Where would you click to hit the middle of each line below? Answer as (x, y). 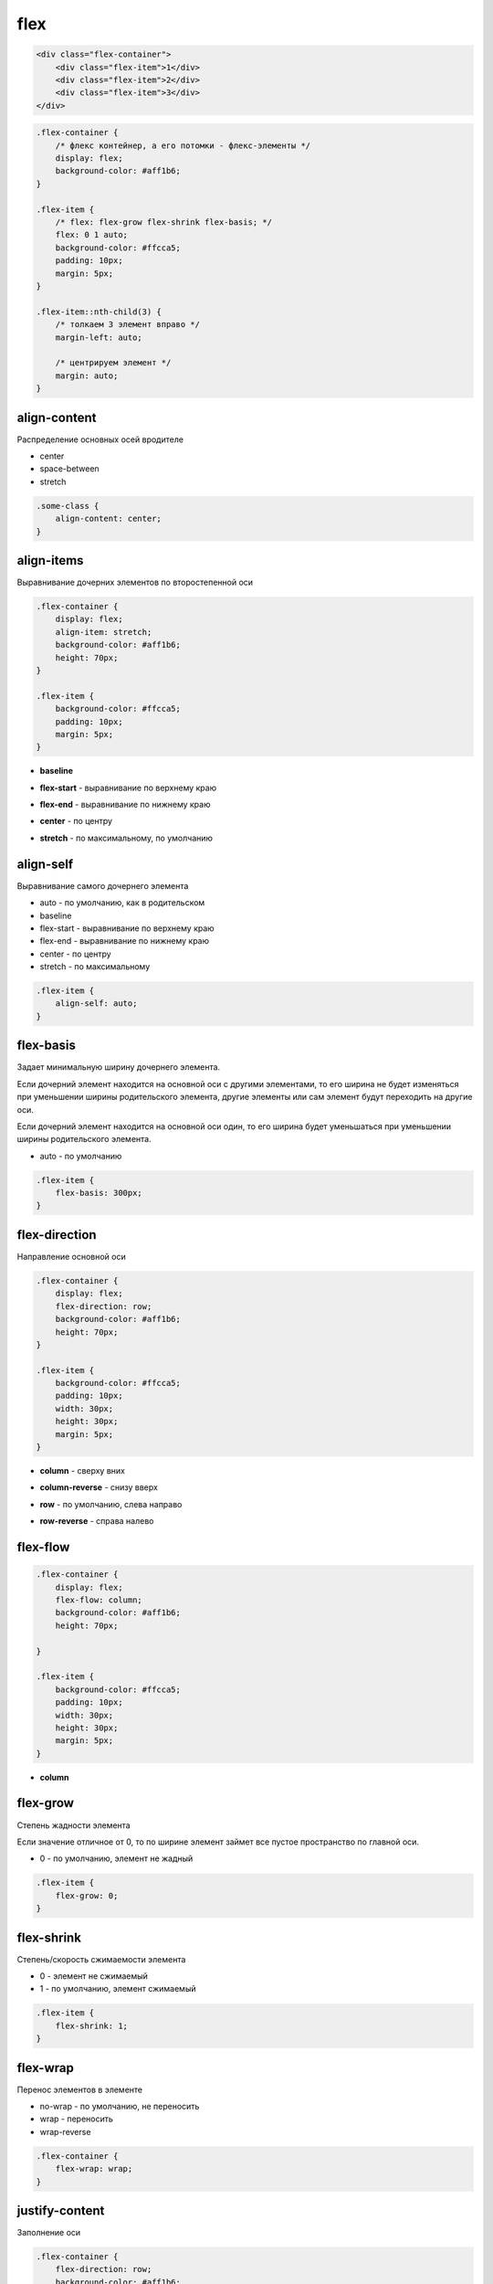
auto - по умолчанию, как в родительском (122, 903)
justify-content (61, 2210)
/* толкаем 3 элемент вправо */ (128, 325)
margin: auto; (87, 375)
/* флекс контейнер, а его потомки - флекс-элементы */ (183, 145)
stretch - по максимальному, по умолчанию (126, 838)
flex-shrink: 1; (91, 2025)
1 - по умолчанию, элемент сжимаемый (118, 1989)
